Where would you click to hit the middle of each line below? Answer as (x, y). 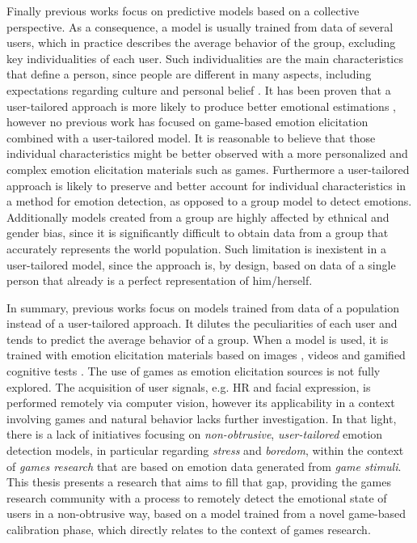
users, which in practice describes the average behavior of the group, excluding (201, 42)
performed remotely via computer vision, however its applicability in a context (201, 403)
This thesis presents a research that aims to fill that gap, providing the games (199, 482)
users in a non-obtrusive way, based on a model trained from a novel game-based (206, 513)
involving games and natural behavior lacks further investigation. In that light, (202, 418)
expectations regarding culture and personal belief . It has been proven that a (199, 89)
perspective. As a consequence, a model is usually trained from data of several (200, 26)
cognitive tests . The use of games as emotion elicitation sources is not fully (194, 371)
